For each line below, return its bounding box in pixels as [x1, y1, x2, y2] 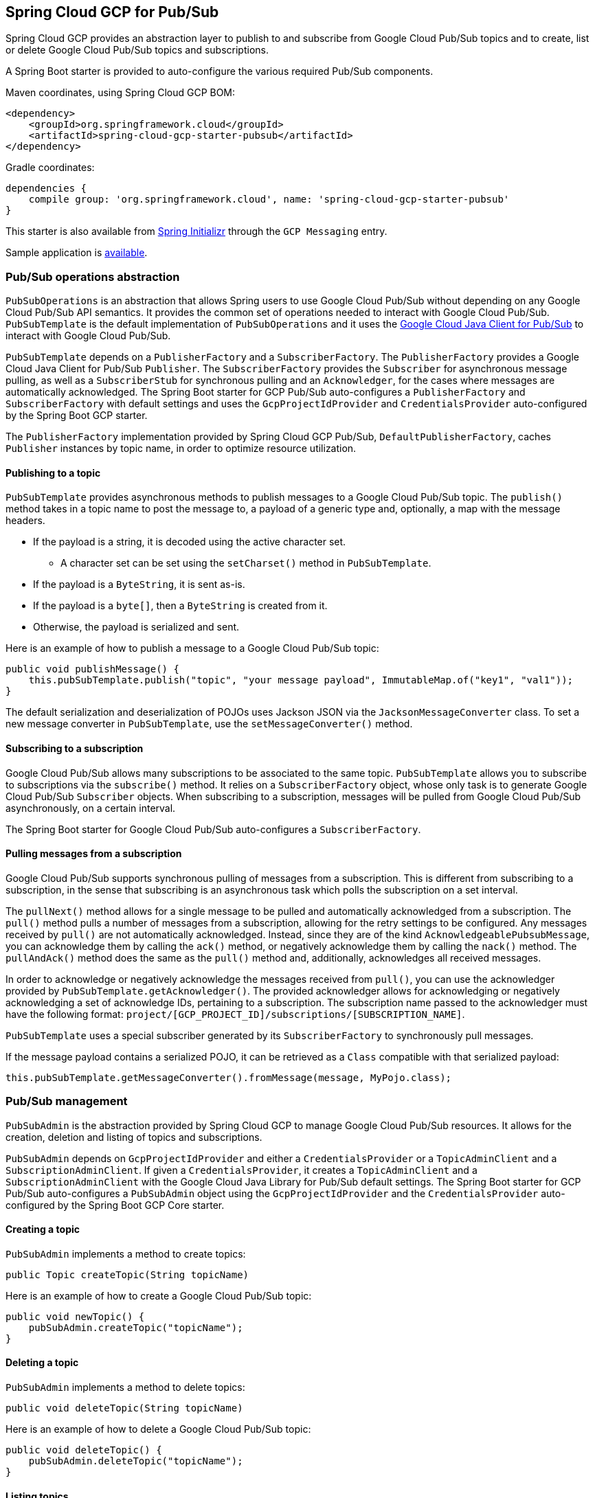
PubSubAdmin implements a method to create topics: [5, 1247, 246, 1260]
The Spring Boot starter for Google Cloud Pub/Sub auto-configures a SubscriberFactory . [5, 823, 421, 835]
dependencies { [5, 183, 87, 194]
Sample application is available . [5, 247, 148, 259]
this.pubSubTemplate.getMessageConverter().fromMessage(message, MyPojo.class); [5, 1071, 452, 1083]
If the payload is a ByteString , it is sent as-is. [33, 578, 245, 591]
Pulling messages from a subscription [5, 848, 182, 860]
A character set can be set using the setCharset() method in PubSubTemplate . [60, 557, 431, 569]
